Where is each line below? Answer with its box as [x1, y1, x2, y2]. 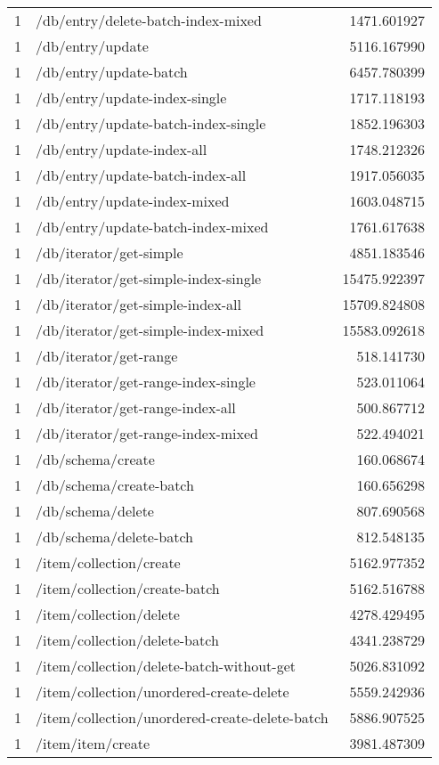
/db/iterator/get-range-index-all [36, 397, 236, 418]
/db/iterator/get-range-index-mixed [36, 423, 258, 444]
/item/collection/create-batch [36, 578, 220, 598]
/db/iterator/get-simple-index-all [36, 294, 241, 314]
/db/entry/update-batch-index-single [36, 113, 266, 134]
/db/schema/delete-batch [36, 526, 193, 547]
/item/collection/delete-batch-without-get [36, 655, 297, 676]
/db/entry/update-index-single [36, 87, 227, 108]
